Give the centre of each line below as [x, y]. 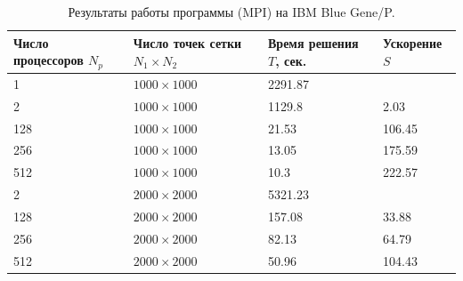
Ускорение [413, 43]
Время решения [313, 43]
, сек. [291, 60]
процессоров [49, 60]
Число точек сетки [187, 43]
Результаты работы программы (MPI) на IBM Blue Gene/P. [231, 12]
